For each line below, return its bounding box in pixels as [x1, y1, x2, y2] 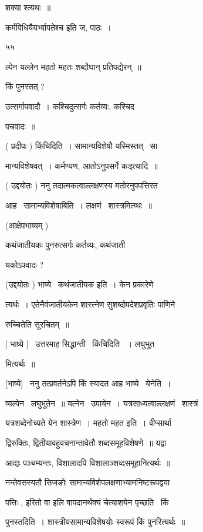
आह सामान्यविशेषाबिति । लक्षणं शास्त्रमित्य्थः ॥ [5, 199, 152, 211]
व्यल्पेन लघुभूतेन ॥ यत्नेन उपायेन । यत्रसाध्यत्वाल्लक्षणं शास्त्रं [5, 396, 198, 409]
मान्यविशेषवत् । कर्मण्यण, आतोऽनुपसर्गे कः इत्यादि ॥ [5, 159, 158, 171]
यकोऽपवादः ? [5, 258, 44, 270]
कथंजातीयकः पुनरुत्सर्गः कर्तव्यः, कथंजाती [5, 239, 126, 251]
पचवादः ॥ [5, 120, 36, 132]
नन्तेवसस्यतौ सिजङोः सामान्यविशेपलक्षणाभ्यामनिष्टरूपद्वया [5, 476, 170, 488]
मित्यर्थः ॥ [5, 357, 35, 369]
